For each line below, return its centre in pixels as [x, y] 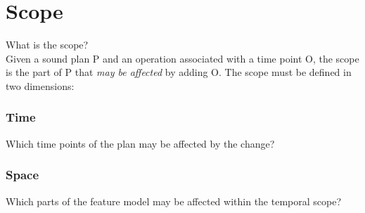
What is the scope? [47, 45]
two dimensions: [40, 85]
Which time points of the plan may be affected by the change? [140, 143]
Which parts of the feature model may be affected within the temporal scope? [174, 201]
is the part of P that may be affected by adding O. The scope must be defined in [179, 72]
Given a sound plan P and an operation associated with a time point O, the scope [182, 58]
